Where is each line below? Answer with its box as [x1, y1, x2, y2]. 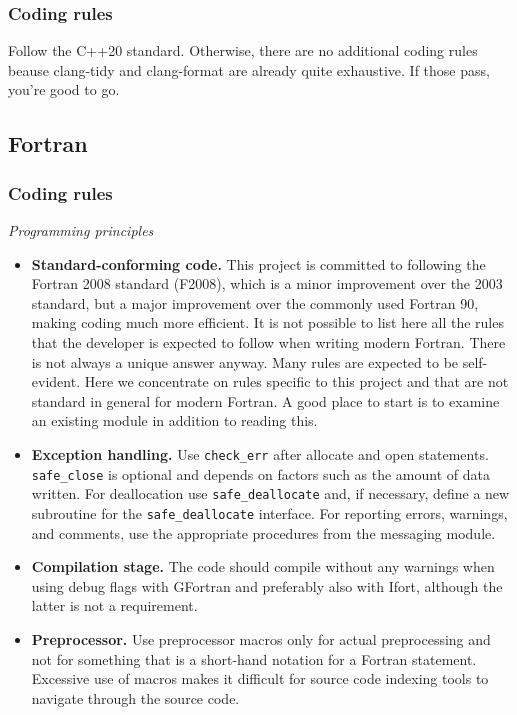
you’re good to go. [8, 79, 120, 100]
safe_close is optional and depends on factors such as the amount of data [31, 463, 490, 484]
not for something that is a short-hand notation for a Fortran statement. [31, 648, 477, 669]
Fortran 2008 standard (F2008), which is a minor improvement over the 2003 [31, 273, 503, 294]
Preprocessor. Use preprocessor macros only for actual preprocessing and [31, 628, 491, 649]
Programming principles [8, 220, 154, 240]
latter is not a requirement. [31, 595, 198, 616]
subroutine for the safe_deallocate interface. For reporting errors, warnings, [31, 502, 508, 523]
